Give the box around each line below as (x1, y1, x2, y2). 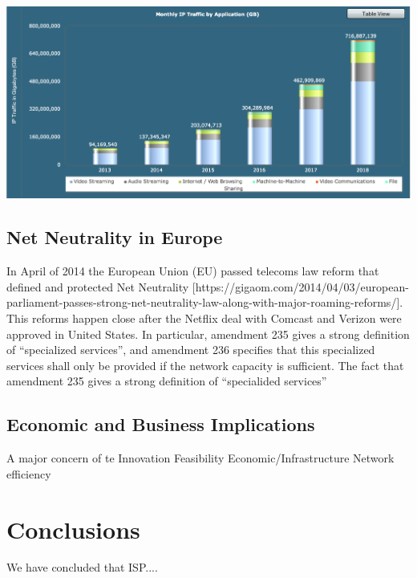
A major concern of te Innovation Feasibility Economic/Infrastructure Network (6, 450, 395, 466)
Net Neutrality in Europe (6, 225, 223, 250)
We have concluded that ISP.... (6, 559, 158, 576)
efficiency (6, 465, 51, 482)
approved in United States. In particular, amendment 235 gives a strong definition (6, 325, 410, 342)
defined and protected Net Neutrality (6, 278, 189, 295)
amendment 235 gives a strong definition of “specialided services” (6, 372, 327, 389)
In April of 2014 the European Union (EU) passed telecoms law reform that (6, 263, 379, 279)
